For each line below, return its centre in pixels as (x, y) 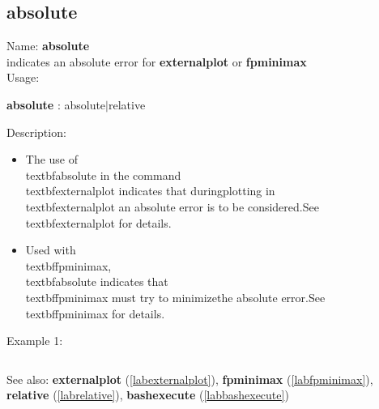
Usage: (23, 77)
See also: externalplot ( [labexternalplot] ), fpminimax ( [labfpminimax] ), (190, 379)
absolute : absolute (56, 104)
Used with (51, 250)
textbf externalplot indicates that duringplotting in (150, 191)
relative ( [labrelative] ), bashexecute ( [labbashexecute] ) (148, 395)
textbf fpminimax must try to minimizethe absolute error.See (175, 297)
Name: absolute (48, 46)
